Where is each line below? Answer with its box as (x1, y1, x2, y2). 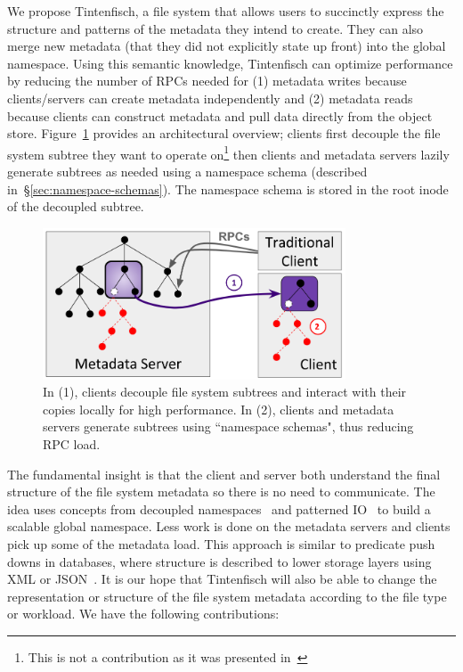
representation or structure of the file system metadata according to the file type (7, 586, 447, 605)
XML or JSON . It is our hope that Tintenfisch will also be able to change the (7, 570, 437, 588)
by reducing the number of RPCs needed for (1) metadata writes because (7, 71, 407, 90)
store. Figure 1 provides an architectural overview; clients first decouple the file (7, 124, 441, 143)
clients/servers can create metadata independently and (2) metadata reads (7, 88, 413, 107)
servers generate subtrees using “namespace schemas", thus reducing (43, 417, 414, 436)
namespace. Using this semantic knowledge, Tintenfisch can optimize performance (7, 53, 453, 72)
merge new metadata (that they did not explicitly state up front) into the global (7, 37, 446, 55)
